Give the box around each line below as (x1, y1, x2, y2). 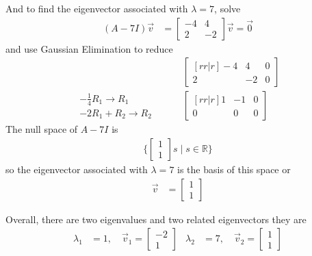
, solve (214, 1, 241, 15)
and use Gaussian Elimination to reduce (5, 41, 173, 55)
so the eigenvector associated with (5, 162, 148, 176)
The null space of (5, 122, 78, 136)
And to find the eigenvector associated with (5, 1, 188, 15)
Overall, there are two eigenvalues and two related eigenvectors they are (5, 212, 307, 226)
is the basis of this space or (177, 162, 291, 176)
